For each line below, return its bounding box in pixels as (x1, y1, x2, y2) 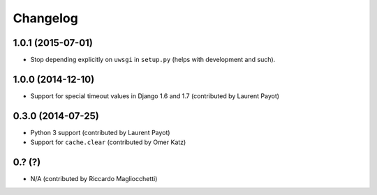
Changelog (13, 10, 78, 26)
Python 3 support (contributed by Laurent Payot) (30, 128, 170, 136)
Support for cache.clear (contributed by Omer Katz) (30, 138, 186, 146)
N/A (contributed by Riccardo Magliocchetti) (30, 175, 158, 183)
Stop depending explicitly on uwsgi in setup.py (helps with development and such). (30, 56, 276, 64)
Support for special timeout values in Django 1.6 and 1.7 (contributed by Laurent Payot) (30, 91, 279, 100)
